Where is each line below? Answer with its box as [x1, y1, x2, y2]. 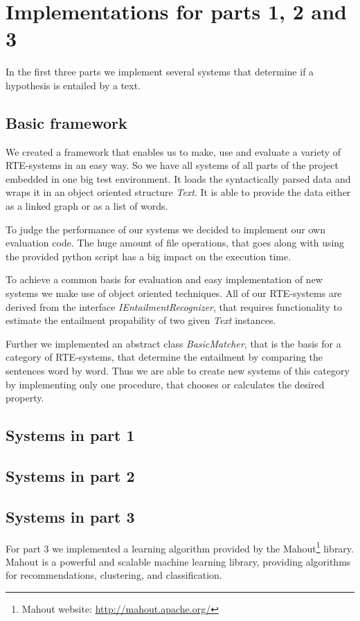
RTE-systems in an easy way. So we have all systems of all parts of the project [6, 158, 339, 172]
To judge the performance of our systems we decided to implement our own [6, 222, 325, 236]
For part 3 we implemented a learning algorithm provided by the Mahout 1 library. [6, 539, 354, 555]
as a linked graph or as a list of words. [6, 199, 168, 213]
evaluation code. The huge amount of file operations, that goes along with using [6, 235, 345, 250]
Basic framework [6, 111, 127, 133]
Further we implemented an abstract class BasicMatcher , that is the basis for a [6, 336, 341, 350]
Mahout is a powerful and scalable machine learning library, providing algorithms [6, 554, 351, 568]
